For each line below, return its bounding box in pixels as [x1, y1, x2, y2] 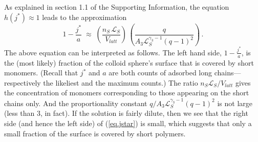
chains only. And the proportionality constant [4, 97, 147, 108]
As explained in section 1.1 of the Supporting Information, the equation [4, 2, 229, 12]
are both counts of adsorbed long [109, 67, 212, 78]
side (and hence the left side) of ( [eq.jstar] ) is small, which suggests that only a [4, 117, 252, 128]
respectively [4, 77, 41, 88]
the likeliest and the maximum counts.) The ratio [43, 77, 198, 88]
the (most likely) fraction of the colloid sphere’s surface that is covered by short [4, 57, 254, 68]
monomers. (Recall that [4, 67, 78, 78]
